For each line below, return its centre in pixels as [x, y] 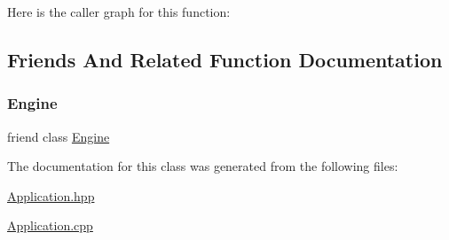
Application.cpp [50, 225]
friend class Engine [59, 136]
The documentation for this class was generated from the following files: [203, 166]
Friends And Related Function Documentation [225, 59]
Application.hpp [51, 195]
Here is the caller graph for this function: [119, 12]
